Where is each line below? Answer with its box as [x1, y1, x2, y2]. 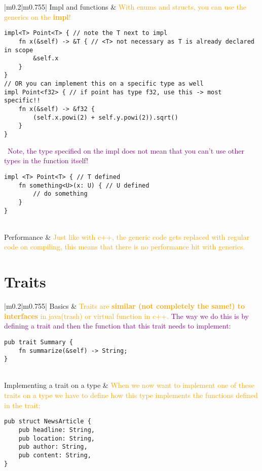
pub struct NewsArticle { [4, 418, 91, 425]
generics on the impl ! [4, 11, 71, 22]
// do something [33, 190, 88, 198]
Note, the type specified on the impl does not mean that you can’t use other [8, 145, 244, 156]
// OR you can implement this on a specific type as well [4, 80, 204, 88]
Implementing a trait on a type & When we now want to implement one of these [4, 380, 254, 390]
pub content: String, [18, 451, 91, 459]
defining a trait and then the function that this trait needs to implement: [4, 320, 231, 331]
